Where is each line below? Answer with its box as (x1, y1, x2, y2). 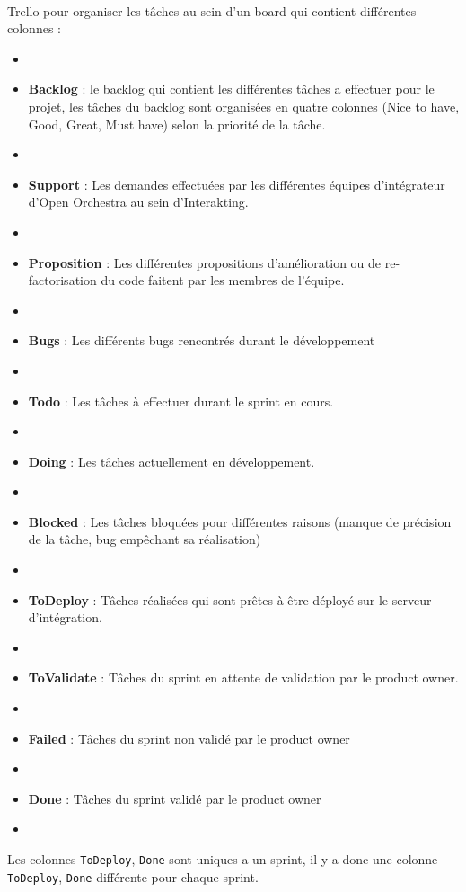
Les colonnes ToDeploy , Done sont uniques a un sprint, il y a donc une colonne (7, 850, 438, 868)
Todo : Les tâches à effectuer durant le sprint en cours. (28, 391, 334, 410)
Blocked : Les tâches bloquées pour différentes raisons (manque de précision (28, 512, 452, 531)
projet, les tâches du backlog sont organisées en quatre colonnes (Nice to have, (28, 96, 460, 115)
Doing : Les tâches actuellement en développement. (28, 451, 315, 470)
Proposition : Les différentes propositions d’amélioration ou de (28, 253, 382, 272)
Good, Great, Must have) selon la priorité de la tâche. (28, 114, 326, 133)
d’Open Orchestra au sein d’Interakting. (28, 192, 249, 211)
